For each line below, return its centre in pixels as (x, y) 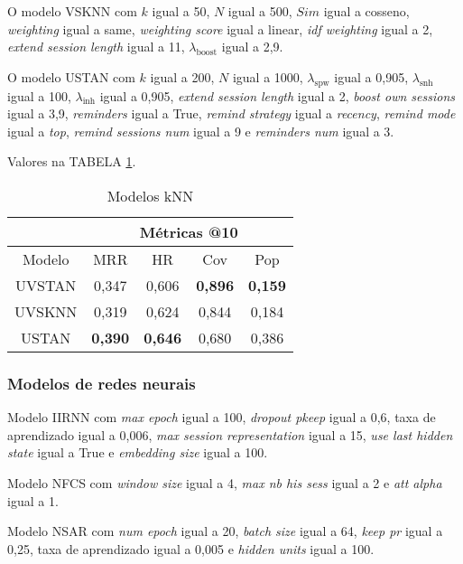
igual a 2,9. (252, 47)
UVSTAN (46, 285)
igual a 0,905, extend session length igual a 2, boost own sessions (277, 95)
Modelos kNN (150, 195)
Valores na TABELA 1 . (72, 161)
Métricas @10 (189, 231)
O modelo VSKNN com (72, 11)
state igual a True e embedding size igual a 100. (138, 452)
